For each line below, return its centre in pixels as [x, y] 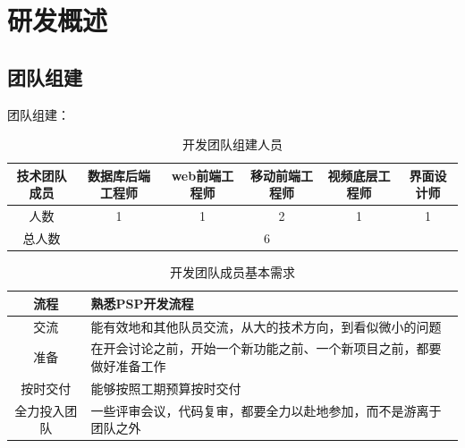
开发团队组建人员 [232, 144]
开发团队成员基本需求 [232, 272]
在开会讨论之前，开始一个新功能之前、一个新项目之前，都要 [266, 348]
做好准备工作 [128, 366]
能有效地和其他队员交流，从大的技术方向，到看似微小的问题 [266, 326]
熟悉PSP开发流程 [142, 303]
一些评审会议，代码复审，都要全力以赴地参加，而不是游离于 [266, 410]
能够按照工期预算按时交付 [166, 388]
